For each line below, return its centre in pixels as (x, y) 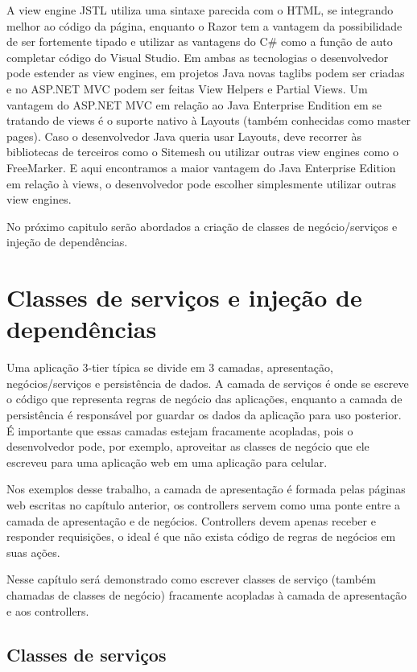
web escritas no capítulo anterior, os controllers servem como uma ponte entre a (204, 504)
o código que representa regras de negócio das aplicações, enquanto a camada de (204, 399)
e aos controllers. (48, 610)
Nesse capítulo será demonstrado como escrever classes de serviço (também (191, 579)
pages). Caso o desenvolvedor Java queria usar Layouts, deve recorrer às (184, 136)
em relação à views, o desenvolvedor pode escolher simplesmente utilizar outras (201, 183)
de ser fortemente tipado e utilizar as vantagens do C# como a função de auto (200, 41)
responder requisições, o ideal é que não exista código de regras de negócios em (201, 536)
